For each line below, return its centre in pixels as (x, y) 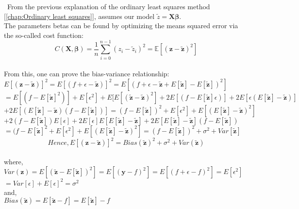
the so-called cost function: (44, 35)
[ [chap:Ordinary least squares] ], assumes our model (79, 16)
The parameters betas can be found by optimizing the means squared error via (121, 26)
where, (14, 161)
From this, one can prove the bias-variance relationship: (87, 74)
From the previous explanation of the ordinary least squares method (108, 6)
